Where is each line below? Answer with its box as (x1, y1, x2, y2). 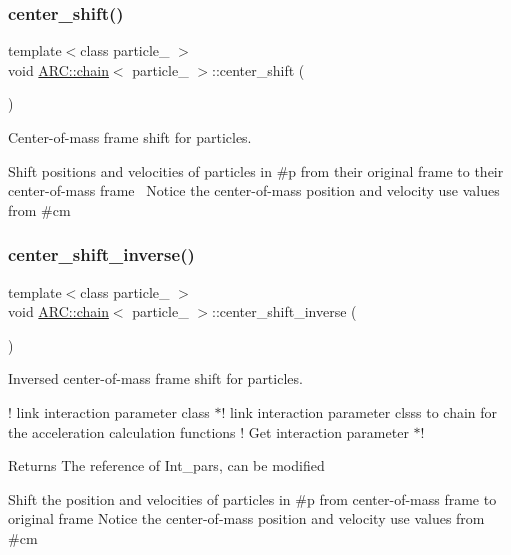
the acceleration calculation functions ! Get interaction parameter (8, 421, 409, 442)
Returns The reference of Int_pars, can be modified (8, 455, 325, 476)
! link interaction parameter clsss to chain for (221, 401, 498, 422)
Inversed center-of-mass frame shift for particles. (8, 368, 303, 389)
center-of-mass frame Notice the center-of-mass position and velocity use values (8, 180, 500, 201)
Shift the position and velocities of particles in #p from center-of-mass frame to (8, 488, 497, 509)
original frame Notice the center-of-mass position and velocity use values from (8, 508, 485, 529)
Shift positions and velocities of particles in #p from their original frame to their (8, 160, 504, 181)
